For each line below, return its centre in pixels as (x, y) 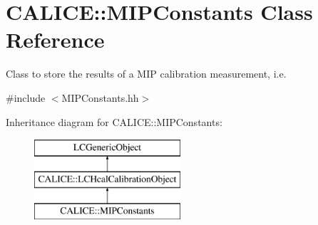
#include (26, 97)
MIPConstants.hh (100, 97)
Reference (55, 40)
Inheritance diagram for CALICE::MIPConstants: (114, 121)
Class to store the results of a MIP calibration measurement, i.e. (146, 74)
